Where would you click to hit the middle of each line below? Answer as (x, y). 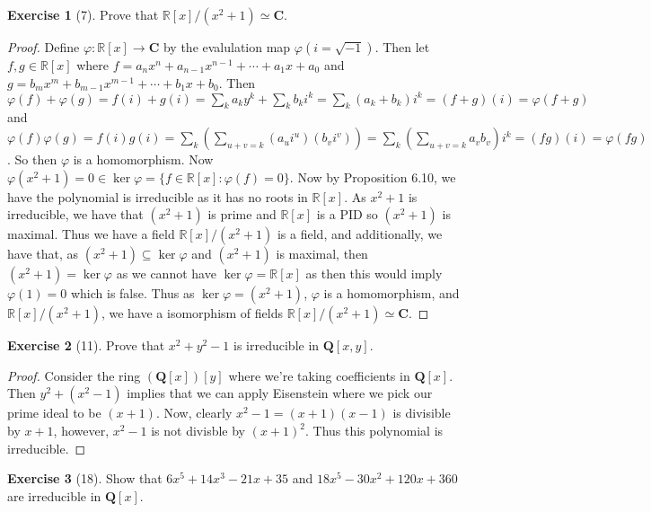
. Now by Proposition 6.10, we (373, 177)
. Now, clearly (194, 413)
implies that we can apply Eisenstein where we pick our (280, 393)
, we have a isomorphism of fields (192, 313)
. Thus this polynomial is (374, 431)
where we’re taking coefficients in (319, 375)
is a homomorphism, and (391, 293)
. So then (32, 159)
